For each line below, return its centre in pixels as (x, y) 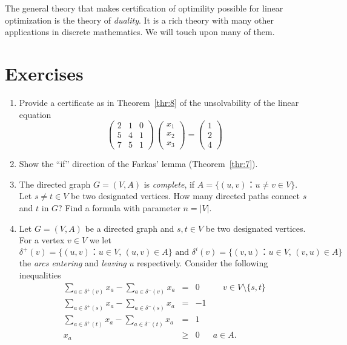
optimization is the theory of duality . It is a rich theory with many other (139, 20)
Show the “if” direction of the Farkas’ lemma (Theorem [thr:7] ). (138, 164)
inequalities (40, 274)
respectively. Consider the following (203, 263)
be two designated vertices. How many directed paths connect (185, 196)
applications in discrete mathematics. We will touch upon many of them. (140, 32)
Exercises (44, 73)
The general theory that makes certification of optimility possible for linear (144, 8)
